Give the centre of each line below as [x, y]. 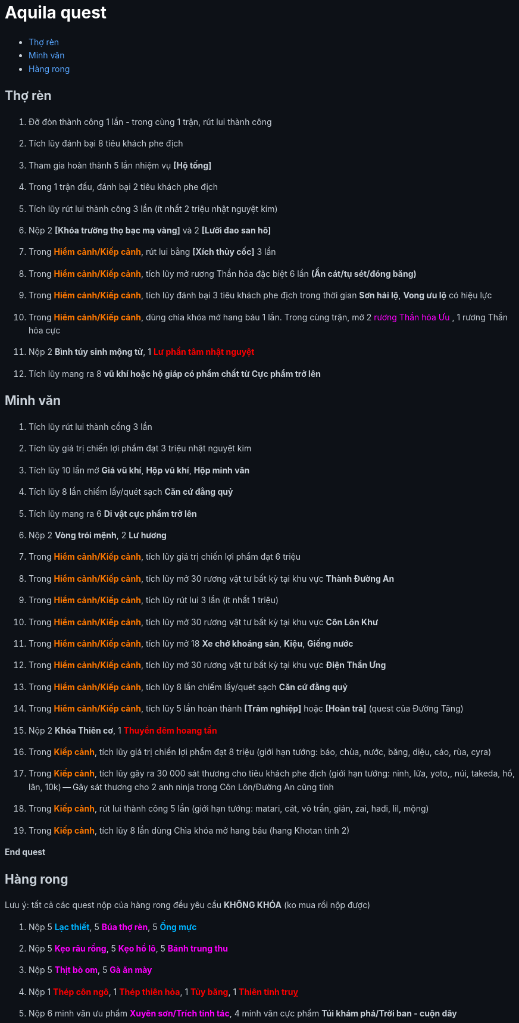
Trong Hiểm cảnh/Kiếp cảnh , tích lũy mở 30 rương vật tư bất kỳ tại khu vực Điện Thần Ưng [207, 665]
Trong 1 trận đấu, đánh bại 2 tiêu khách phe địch [124, 187]
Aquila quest [56, 13]
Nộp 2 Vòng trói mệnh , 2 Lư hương [98, 535]
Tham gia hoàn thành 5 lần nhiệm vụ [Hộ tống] [120, 165]
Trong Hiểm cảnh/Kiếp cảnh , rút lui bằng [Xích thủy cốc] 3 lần [152, 252]
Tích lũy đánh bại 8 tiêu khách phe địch [106, 144]
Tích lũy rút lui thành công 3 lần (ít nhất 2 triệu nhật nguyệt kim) [153, 208]
